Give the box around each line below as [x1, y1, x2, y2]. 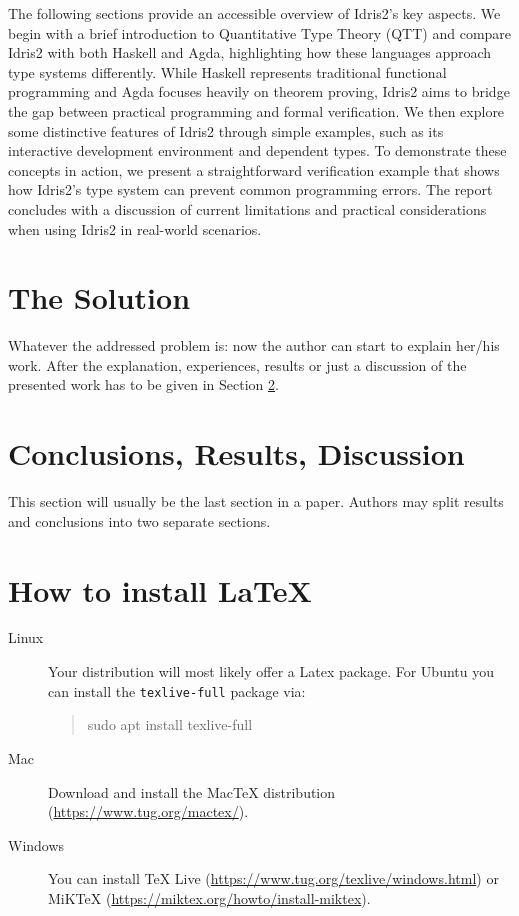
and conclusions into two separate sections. [8, 510, 271, 531]
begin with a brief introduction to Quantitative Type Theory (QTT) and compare [8, 22, 512, 43]
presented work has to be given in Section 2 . [8, 374, 279, 395]
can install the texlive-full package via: [48, 680, 306, 701]
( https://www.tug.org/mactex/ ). [48, 801, 249, 822]
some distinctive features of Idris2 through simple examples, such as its [8, 120, 444, 141]
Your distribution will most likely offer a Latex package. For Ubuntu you [48, 661, 495, 682]
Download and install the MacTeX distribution [48, 781, 336, 802]
